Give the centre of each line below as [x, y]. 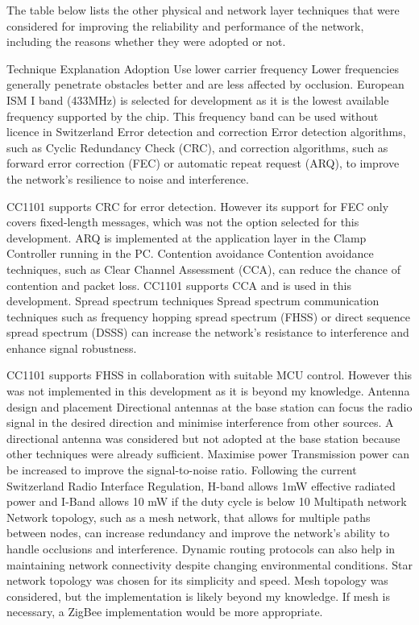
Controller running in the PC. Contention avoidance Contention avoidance [190, 253]
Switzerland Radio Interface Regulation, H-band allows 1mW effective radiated [201, 485]
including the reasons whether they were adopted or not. [146, 41]
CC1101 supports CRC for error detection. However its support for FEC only [198, 206]
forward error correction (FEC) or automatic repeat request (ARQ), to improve [203, 163]
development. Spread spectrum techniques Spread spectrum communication [193, 301]
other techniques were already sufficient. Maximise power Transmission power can [208, 454]
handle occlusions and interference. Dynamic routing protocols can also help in [201, 548]
